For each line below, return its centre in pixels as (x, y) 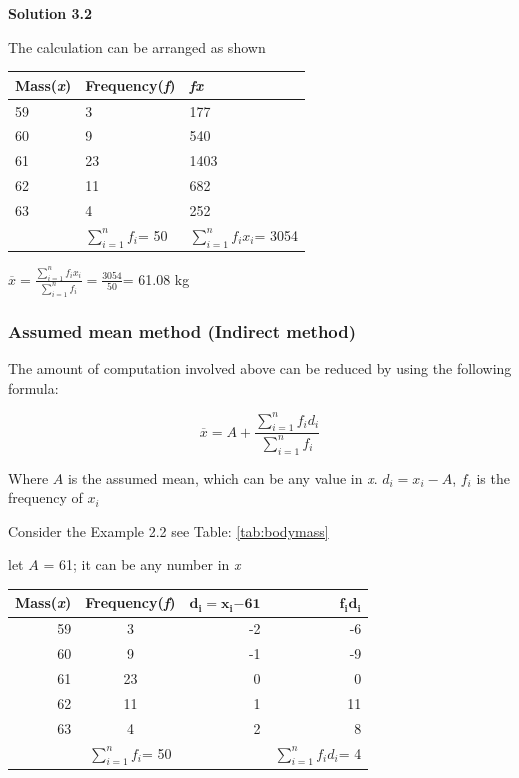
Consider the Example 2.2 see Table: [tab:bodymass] (168, 530)
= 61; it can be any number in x (142, 564)
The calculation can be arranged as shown (137, 46)
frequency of (45, 497)
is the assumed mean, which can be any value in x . (222, 477)
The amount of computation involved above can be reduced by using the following (260, 367)
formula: (33, 387)
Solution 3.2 (50, 13)
